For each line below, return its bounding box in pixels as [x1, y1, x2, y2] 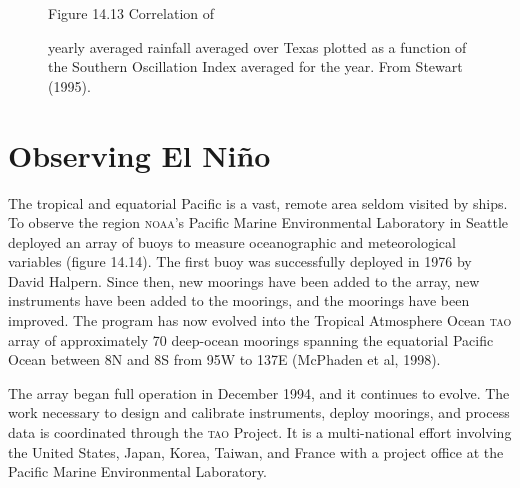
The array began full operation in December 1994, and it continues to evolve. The [8, 382, 510, 403]
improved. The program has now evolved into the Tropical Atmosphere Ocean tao [8, 310, 512, 331]
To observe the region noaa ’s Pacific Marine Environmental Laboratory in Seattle [8, 212, 508, 233]
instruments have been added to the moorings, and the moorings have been [8, 290, 470, 311]
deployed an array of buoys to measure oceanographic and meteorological [8, 231, 456, 252]
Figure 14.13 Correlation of [48, 3, 214, 23]
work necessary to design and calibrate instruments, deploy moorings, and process [8, 402, 510, 423]
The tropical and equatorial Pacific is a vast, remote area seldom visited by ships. [8, 192, 508, 213]
